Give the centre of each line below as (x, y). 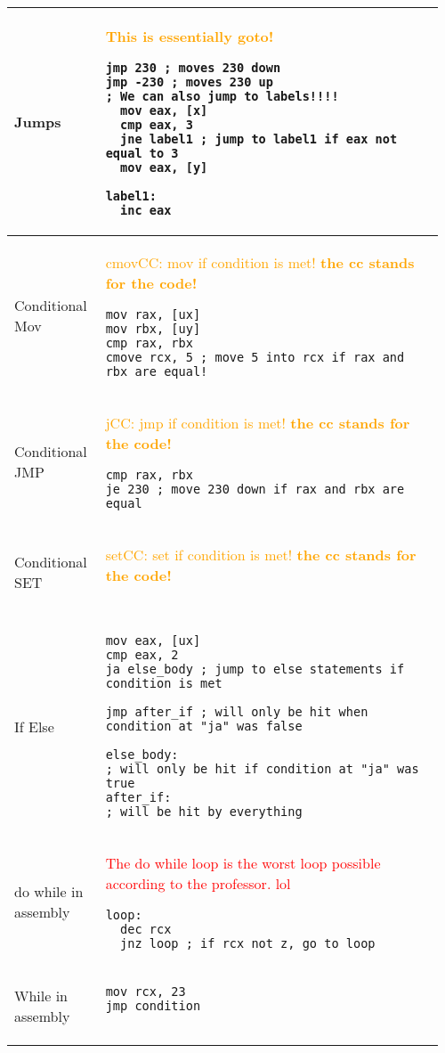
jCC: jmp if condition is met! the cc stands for (258, 423)
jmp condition (153, 1006)
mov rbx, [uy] (153, 329)
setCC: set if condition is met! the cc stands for (261, 555)
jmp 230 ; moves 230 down (193, 68)
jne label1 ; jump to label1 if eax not (259, 139)
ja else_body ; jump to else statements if (255, 669)
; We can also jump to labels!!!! (222, 96)
